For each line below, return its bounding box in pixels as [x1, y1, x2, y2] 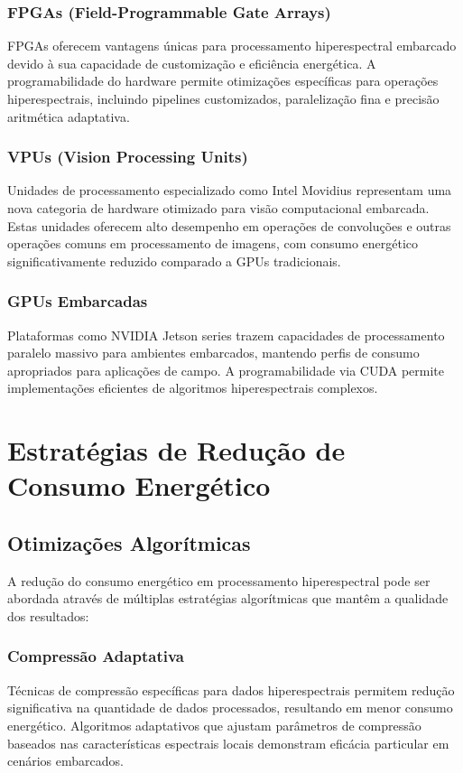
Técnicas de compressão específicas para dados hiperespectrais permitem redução [7, 680, 455, 699]
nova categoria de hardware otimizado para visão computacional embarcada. [7, 199, 430, 217]
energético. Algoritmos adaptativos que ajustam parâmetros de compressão [7, 715, 421, 734]
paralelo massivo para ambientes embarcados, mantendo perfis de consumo [7, 343, 420, 362]
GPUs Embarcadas [7, 290, 148, 312]
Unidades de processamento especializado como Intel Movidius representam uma [7, 181, 452, 200]
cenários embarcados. [7, 751, 124, 770]
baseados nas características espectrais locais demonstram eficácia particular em [7, 733, 449, 752]
